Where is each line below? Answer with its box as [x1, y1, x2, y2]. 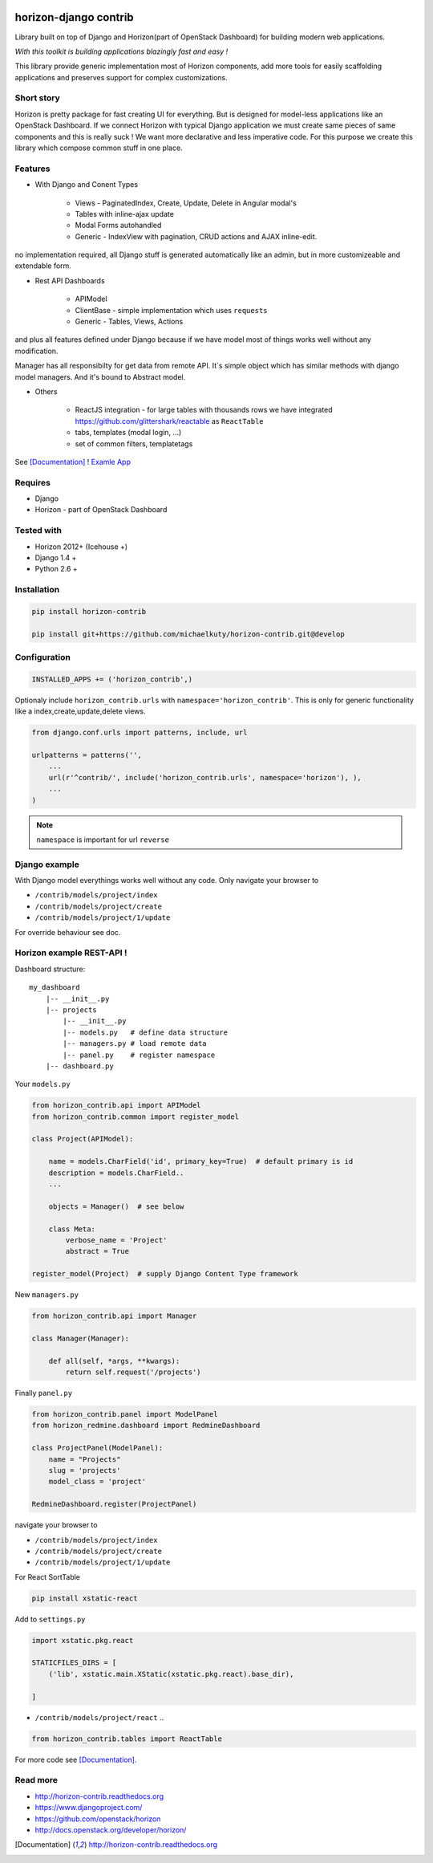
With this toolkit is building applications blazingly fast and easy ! [14, 47, 229, 56]
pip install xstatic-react [31, 1593, 138, 1603]
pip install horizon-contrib [31, 607, 147, 616]
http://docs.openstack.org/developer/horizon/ [34, 1824, 187, 1834]
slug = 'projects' [48, 1466, 121, 1475]
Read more [14, 1775, 59, 1786]
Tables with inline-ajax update [75, 209, 174, 218]
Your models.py [14, 1080, 71, 1089]
